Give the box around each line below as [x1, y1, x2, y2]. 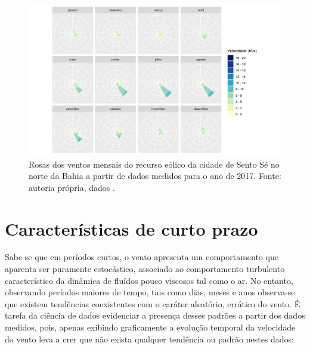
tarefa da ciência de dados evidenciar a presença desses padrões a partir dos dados [5, 309, 305, 322]
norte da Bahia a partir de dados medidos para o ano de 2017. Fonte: [29, 169, 281, 182]
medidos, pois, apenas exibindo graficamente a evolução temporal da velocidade [5, 321, 296, 333]
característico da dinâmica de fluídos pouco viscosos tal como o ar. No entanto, [5, 274, 293, 286]
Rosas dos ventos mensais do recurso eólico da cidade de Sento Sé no [29, 157, 280, 170]
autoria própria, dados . [29, 181, 115, 193]
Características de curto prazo [5, 216, 258, 240]
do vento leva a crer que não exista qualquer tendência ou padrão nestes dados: [5, 332, 294, 345]
